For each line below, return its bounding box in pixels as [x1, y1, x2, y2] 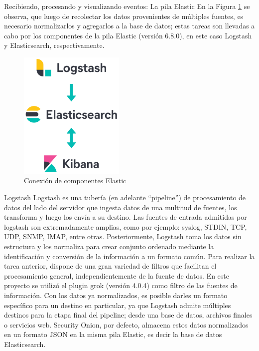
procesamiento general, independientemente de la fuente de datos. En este [4, 270, 229, 281]
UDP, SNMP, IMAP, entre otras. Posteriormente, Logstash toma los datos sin [4, 231, 242, 242]
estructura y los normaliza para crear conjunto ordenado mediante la [4, 241, 214, 252]
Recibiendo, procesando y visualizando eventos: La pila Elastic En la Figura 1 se [4, 1, 250, 11]
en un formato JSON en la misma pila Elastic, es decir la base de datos [4, 329, 222, 340]
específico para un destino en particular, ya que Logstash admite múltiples [4, 300, 231, 310]
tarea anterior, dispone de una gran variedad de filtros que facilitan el [4, 261, 217, 271]
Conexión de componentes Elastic [24, 175, 127, 186]
